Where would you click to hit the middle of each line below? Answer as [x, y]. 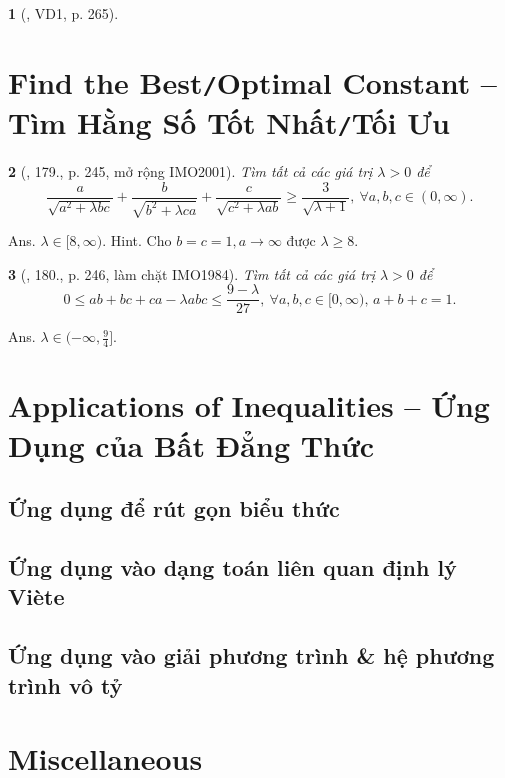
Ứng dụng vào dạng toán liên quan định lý [232, 567]
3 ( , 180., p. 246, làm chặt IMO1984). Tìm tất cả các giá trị [192, 273]
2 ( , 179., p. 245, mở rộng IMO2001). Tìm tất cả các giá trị [190, 171]
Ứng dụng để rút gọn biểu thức [174, 508]
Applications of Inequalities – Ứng [249, 405]
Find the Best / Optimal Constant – [252, 81]
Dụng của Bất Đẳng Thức [191, 444]
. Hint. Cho [137, 240]
